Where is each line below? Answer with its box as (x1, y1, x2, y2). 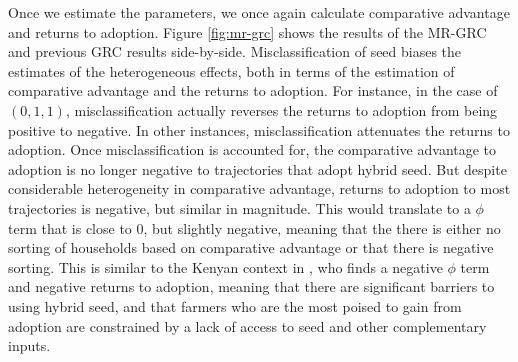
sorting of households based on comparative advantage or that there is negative (8, 237, 494, 258)
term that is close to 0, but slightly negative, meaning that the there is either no (8, 217, 501, 238)
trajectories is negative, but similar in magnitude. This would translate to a (8, 197, 471, 218)
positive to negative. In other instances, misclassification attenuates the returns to (8, 119, 510, 140)
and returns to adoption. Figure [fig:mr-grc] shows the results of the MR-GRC (8, 21, 487, 42)
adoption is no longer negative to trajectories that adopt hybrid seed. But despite (8, 158, 507, 179)
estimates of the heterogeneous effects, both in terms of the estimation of (8, 60, 455, 81)
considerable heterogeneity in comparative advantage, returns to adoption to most (8, 178, 511, 199)
